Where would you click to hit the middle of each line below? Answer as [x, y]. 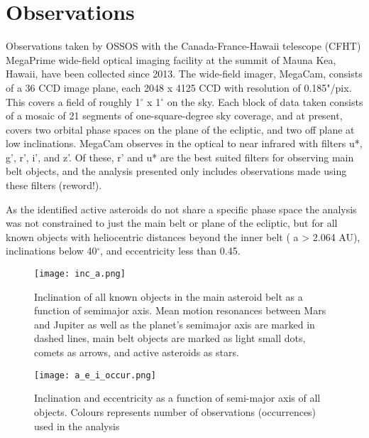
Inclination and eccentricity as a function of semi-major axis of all [177, 398]
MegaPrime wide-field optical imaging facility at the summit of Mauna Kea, [171, 59]
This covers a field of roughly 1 [73, 101]
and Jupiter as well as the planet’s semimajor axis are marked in [175, 324]
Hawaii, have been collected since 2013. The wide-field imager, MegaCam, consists [184, 74]
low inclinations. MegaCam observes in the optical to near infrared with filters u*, [184, 143]
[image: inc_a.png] [80, 274]
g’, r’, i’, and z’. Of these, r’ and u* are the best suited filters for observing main [180, 157]
